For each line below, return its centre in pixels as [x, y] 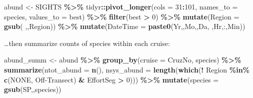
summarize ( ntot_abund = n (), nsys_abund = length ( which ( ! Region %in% [127, 69]
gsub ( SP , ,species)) [33, 89]
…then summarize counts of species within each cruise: [87, 43]
